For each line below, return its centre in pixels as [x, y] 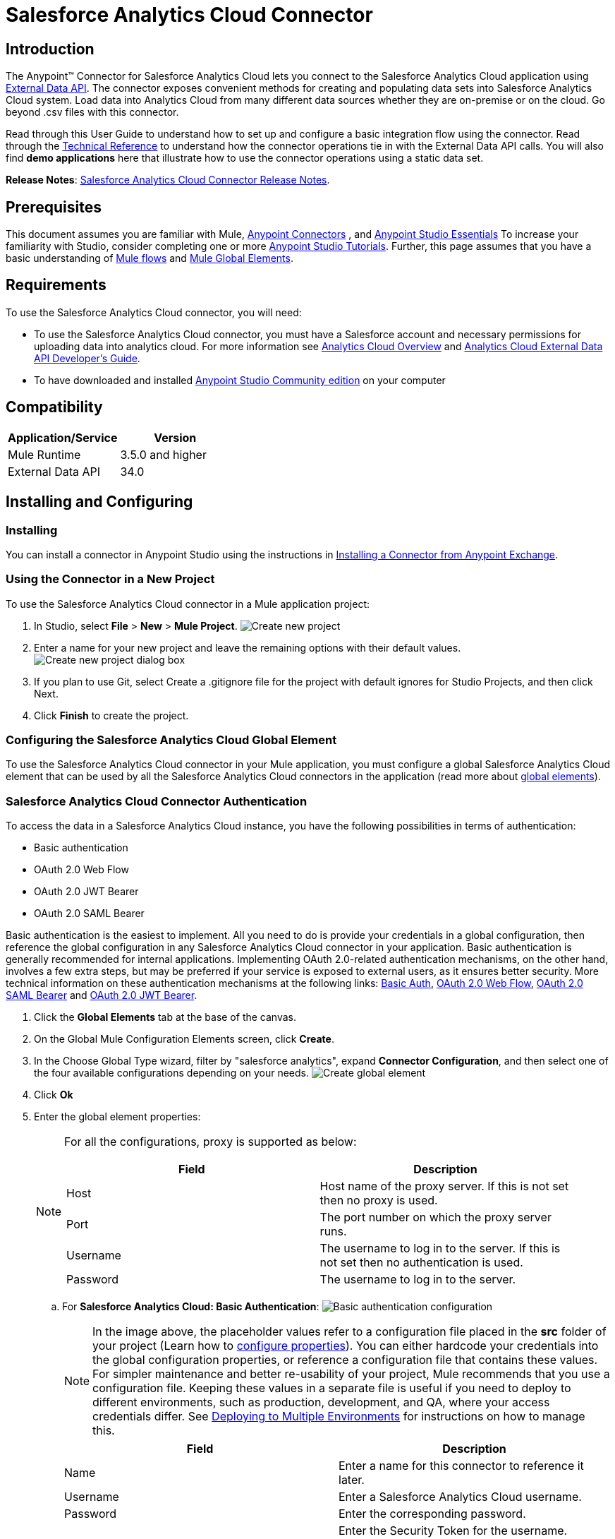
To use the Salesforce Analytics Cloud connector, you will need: [154, 312]
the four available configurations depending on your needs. [171, 1073]
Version [175, 437]
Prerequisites [54, 207]
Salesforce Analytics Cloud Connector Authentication [157, 801]
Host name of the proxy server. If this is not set [444, 1186]
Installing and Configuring [99, 502]
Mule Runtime [44, 454]
